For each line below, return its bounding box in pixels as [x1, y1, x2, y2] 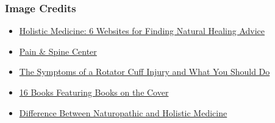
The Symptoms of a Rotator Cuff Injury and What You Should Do [19, 65, 270, 78]
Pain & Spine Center [19, 44, 97, 57]
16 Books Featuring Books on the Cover [19, 86, 169, 98]
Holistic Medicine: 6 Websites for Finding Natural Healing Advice [19, 24, 265, 37]
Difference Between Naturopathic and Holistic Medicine [19, 106, 227, 119]
